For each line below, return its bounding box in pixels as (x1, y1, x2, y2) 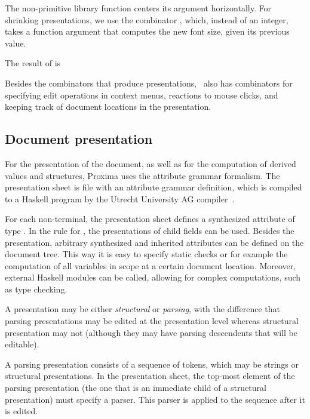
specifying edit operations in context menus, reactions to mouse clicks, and (5, 88, 278, 101)
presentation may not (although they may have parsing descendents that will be (5, 326, 297, 338)
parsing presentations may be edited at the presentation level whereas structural (5, 315, 299, 327)
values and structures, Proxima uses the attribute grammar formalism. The (5, 169, 280, 181)
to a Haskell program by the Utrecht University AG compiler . (5, 192, 235, 205)
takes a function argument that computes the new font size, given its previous (5, 25, 290, 38)
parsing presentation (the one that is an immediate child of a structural (5, 381, 266, 394)
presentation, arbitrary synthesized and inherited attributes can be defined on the (5, 236, 304, 248)
